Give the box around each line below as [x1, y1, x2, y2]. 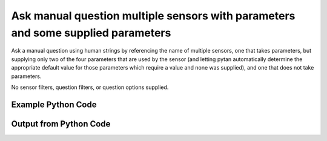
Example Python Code [11, 99, 97, 110]
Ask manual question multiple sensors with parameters [11, 9, 296, 22]
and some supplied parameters [11, 26, 171, 39]
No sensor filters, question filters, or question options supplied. [11, 84, 169, 91]
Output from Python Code [11, 119, 111, 129]
